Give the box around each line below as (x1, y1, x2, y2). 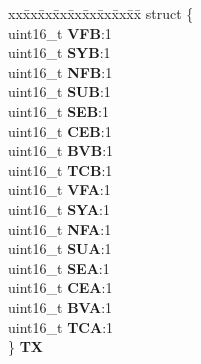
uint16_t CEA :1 (8, 277, 113, 298)
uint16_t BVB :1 (8, 140, 114, 161)
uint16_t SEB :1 (8, 100, 110, 121)
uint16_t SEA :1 (8, 257, 110, 278)
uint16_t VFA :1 (8, 179, 111, 200)
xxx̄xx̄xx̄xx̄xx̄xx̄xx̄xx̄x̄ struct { (8, 3, 194, 23)
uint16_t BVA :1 (8, 296, 113, 317)
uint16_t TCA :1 (8, 316, 114, 337)
